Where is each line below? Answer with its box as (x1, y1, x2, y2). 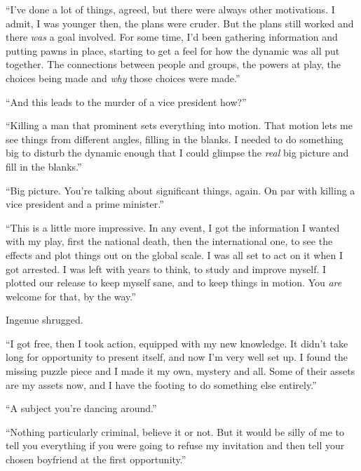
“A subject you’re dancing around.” (6, 401, 157, 416)
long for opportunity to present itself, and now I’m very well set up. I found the (6, 350, 348, 364)
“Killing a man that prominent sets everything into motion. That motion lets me (6, 118, 353, 133)
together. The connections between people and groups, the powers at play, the (6, 57, 341, 72)
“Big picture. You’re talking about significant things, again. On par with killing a (6, 183, 355, 197)
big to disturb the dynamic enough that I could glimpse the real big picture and (6, 145, 349, 160)
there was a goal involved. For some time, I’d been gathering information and (6, 29, 338, 44)
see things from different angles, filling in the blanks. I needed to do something (6, 131, 343, 146)
